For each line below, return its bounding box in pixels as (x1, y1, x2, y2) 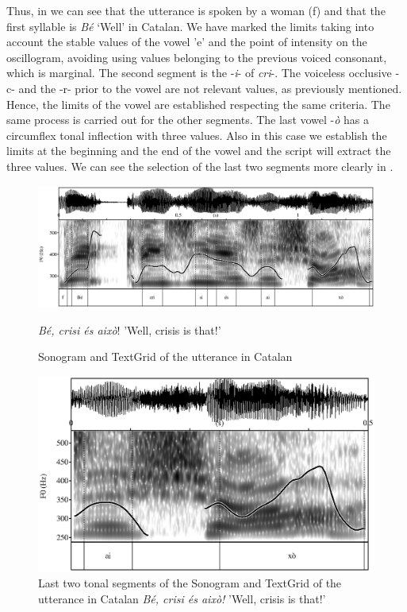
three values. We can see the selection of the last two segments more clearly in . (6, 157, 394, 174)
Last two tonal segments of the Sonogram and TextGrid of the (38, 575, 342, 591)
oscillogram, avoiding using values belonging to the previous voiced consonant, (6, 48, 387, 65)
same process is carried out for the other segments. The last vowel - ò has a (6, 111, 370, 128)
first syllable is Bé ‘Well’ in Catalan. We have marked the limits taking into (6, 17, 374, 34)
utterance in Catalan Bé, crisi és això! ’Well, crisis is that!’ (38, 590, 326, 606)
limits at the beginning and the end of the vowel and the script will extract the (6, 142, 391, 159)
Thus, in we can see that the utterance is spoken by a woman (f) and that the (6, 2, 386, 18)
